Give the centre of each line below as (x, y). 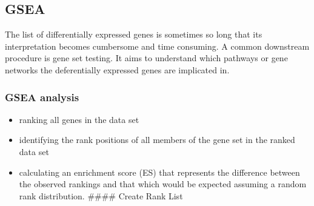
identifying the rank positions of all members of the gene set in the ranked (157, 140)
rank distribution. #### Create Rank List (101, 195)
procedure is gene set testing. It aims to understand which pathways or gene (146, 58)
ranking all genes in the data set (79, 119)
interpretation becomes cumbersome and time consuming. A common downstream (157, 46)
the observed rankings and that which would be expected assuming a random (163, 184)
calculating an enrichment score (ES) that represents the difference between (159, 172)
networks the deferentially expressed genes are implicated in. (117, 69)
